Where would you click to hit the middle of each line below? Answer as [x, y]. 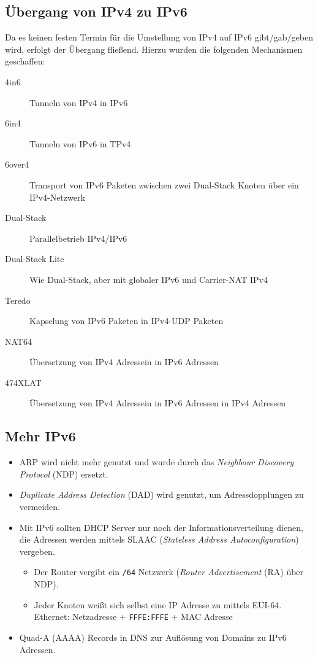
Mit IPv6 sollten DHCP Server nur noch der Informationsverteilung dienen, [161, 527]
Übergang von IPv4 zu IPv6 [96, 11]
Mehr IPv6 [40, 436]
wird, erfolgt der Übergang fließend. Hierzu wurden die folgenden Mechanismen [154, 49]
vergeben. [37, 551]
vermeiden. [40, 507]
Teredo [18, 300]
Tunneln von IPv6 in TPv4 [80, 143]
